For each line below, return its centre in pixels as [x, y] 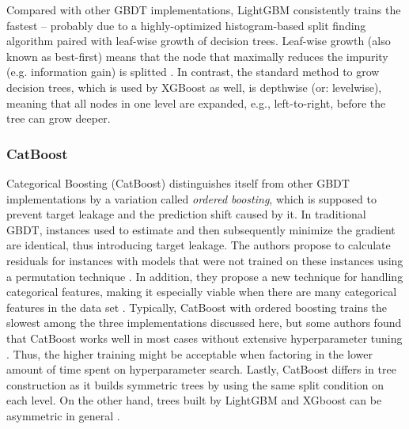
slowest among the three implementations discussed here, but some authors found [204, 323]
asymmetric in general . [63, 415]
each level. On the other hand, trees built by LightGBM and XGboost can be [194, 400]
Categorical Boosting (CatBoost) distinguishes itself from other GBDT [178, 182]
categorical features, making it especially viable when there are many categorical [202, 292]
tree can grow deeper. [59, 118]
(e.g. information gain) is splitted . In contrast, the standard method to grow [193, 72]
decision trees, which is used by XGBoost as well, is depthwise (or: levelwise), [194, 87]
